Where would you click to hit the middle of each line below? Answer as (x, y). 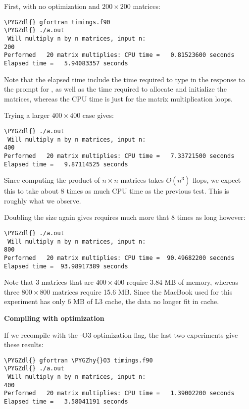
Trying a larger (27, 115)
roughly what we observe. (43, 200)
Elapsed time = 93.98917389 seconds (66, 266)
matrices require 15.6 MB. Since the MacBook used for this (143, 291)
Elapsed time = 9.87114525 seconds (66, 164)
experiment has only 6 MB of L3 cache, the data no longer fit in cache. (112, 301)
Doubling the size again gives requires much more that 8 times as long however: (125, 217)
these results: (24, 344)
